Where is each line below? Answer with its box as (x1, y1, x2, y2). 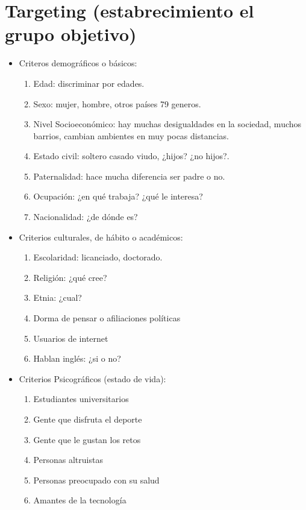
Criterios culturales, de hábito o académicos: (19, 230, 183, 243)
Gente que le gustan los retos (33, 433, 141, 445)
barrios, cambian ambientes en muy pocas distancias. (33, 129, 229, 142)
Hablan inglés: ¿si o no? (33, 352, 121, 365)
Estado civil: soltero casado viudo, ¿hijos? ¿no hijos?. (33, 150, 230, 162)
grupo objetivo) (5, 22, 137, 46)
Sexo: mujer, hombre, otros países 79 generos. (33, 97, 201, 110)
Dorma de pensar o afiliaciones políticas (33, 312, 181, 324)
